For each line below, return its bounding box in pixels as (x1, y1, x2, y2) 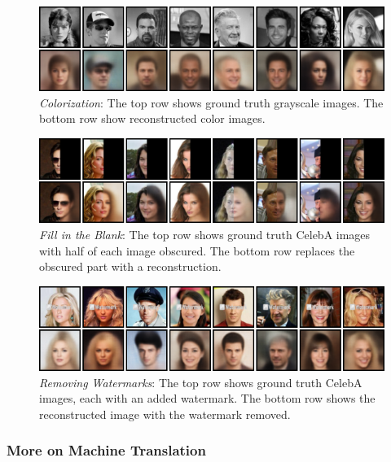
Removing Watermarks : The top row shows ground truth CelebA (39, 373, 362, 390)
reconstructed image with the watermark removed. (39, 405, 291, 422)
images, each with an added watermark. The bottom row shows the (39, 390, 376, 407)
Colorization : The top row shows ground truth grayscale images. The (39, 94, 384, 111)
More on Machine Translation (7, 440, 206, 460)
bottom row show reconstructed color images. (39, 110, 266, 127)
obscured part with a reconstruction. (39, 258, 222, 275)
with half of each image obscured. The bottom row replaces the (39, 242, 355, 259)
